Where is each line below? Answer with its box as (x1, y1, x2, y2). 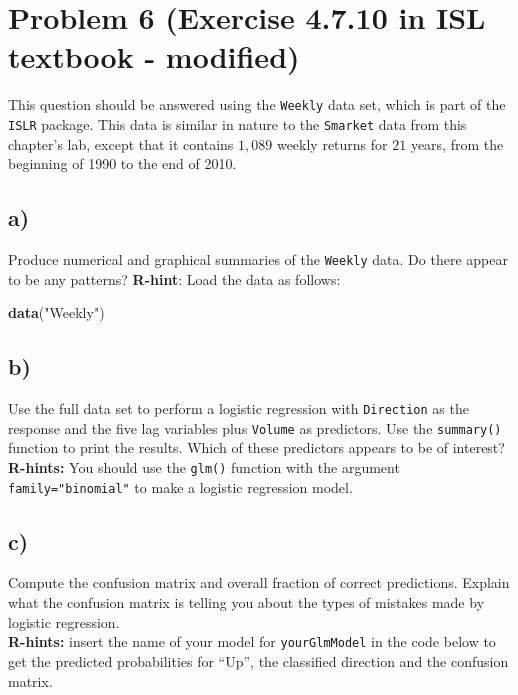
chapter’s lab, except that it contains (8, 133, 234, 154)
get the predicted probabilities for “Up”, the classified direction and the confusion (8, 650, 509, 671)
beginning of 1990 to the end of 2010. (8, 153, 237, 174)
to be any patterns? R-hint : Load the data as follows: (8, 268, 341, 289)
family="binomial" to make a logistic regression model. (8, 476, 353, 497)
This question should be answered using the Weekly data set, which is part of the (8, 94, 506, 115)
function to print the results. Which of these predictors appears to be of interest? (8, 437, 505, 458)
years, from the (410, 133, 504, 154)
